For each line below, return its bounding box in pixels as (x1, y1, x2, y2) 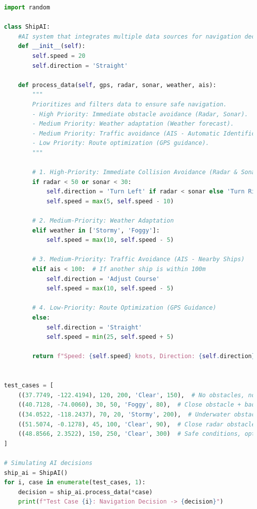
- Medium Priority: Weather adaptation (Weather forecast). (32, 120, 234, 128)
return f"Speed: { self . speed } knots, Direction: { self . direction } (32, 353, 256, 360)
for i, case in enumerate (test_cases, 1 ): (4, 479, 146, 486)
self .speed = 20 (32, 52, 86, 59)
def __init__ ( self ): (18, 43, 86, 50)
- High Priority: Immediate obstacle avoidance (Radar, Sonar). (32, 110, 248, 118)
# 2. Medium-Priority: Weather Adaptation (32, 217, 174, 225)
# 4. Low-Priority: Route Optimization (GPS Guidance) (32, 304, 216, 312)
